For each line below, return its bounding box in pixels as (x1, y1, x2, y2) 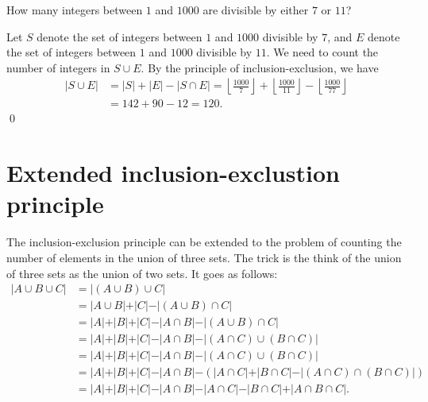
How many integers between (6, 2, 143, 17)
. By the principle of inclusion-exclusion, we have (141, 59, 379, 75)
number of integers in (6, 59, 110, 75)
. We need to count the (266, 44, 379, 60)
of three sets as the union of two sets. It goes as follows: (6, 265, 278, 281)
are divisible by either (202, 2, 309, 17)
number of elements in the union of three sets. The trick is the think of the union (6, 249, 402, 265)
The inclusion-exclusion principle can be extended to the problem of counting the (6, 234, 402, 250)
